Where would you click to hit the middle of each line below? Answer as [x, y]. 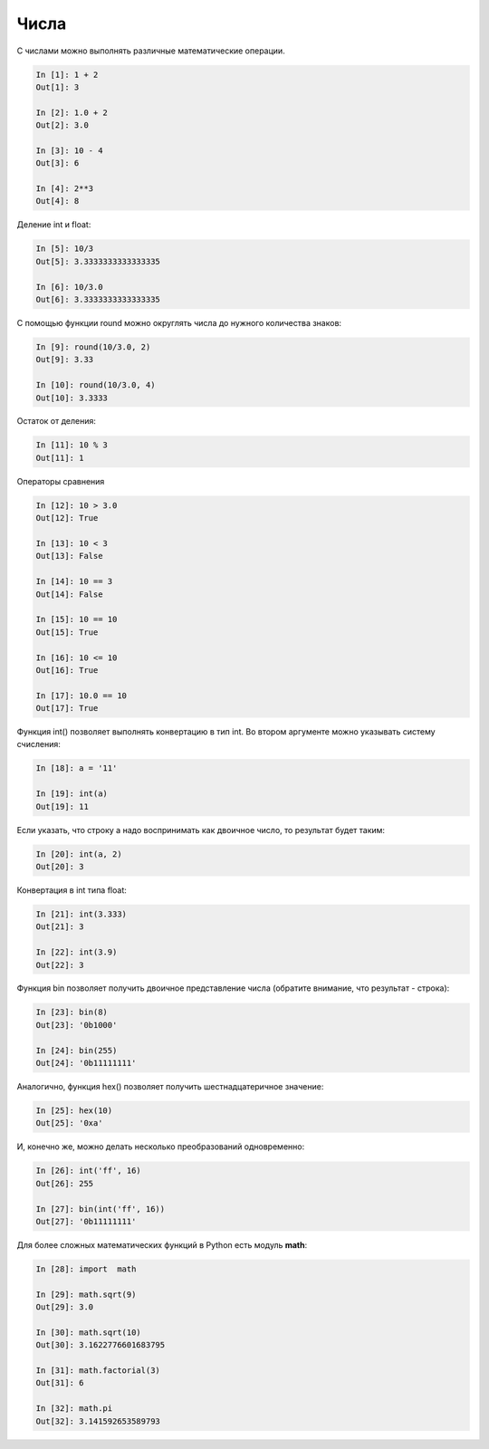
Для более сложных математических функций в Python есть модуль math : [162, 1244]
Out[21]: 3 [60, 927]
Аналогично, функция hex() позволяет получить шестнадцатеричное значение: [170, 1087]
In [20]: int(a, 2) [79, 854]
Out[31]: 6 [60, 1383]
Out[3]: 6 [58, 163]
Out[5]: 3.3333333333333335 [98, 261]
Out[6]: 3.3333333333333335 [98, 299]
